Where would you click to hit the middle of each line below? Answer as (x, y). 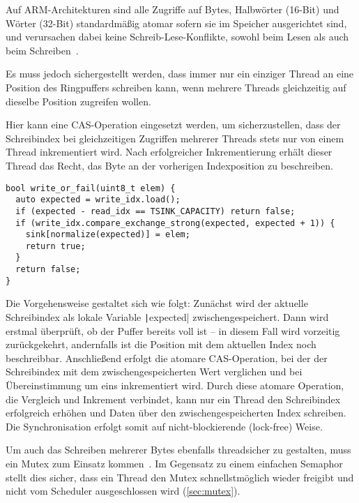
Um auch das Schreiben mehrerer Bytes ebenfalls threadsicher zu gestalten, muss (178, 450)
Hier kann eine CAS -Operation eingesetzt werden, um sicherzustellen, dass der (173, 125)
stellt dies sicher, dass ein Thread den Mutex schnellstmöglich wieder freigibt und (180, 477)
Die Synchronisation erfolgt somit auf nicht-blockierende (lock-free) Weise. (164, 426)
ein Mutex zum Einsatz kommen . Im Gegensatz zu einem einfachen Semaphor (174, 464)
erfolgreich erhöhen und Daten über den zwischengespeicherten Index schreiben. (176, 413)
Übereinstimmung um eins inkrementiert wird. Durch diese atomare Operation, (175, 385)
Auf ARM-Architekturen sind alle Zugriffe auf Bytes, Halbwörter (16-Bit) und (173, 9)
